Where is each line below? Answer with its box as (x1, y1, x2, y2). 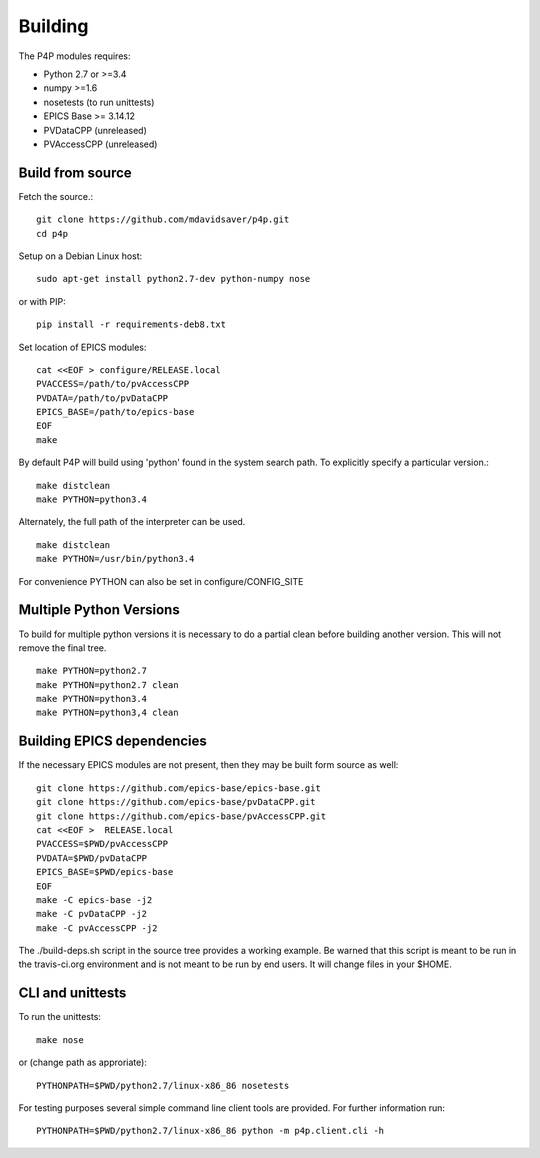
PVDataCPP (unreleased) (43, 124, 147, 136)
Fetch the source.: (18, 190, 94, 202)
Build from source (18, 164, 132, 181)
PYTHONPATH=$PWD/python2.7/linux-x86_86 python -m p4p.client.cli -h (36, 1125, 385, 1137)
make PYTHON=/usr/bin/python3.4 (36, 553, 195, 565)
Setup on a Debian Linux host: (18, 250, 143, 262)
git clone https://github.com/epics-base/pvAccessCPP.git (36, 810, 327, 822)
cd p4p (36, 228, 69, 239)
